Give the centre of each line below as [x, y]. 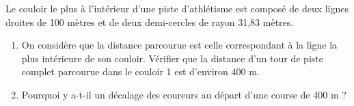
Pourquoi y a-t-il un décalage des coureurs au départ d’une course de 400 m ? [184, 94]
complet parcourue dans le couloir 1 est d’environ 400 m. [140, 71]
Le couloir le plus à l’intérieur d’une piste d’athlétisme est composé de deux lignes [177, 8]
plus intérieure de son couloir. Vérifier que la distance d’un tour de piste [172, 58]
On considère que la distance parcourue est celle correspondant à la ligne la [179, 45]
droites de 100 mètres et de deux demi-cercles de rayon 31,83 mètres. [150, 22]
